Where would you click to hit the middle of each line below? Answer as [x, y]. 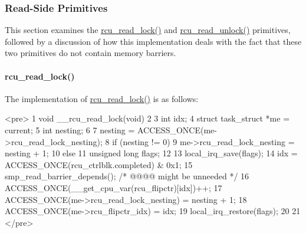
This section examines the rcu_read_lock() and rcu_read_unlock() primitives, [148, 30]
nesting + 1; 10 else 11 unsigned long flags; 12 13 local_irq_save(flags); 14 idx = [151, 153]
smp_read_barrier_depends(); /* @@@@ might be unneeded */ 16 [127, 176]
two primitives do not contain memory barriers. [91, 53]
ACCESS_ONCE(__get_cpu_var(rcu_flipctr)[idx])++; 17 [113, 187]
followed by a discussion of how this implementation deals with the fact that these [153, 41]
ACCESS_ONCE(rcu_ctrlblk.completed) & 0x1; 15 [99, 164]
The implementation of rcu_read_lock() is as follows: [102, 98]
